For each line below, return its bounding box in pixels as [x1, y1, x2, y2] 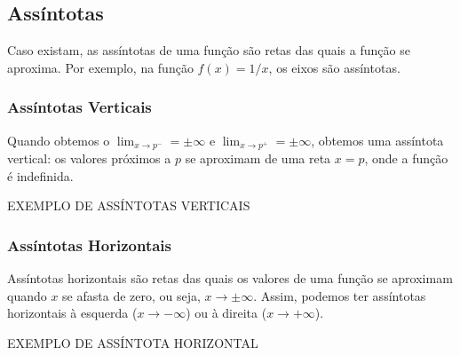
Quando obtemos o [7, 130, 110, 149]
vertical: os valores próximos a [7, 149, 171, 168]
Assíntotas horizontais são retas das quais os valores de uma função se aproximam [7, 269, 453, 288]
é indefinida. [7, 166, 74, 185]
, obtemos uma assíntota [311, 130, 444, 149]
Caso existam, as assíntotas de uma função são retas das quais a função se [7, 41, 410, 59]
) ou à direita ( [186, 304, 267, 322]
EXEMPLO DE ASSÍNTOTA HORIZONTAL [7, 333, 258, 351]
